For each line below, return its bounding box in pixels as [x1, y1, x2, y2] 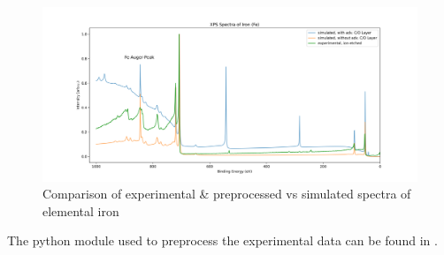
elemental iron [42, 201, 119, 220]
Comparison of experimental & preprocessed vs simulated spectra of [42, 184, 411, 203]
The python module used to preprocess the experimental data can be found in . [7, 231, 438, 250]
